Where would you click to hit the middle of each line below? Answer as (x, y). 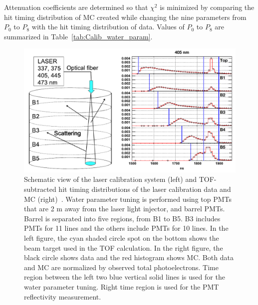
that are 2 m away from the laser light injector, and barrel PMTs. (125, 209)
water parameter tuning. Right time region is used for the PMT (122, 286)
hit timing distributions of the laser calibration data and (145, 189)
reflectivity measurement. (63, 296)
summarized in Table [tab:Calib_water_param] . (78, 36)
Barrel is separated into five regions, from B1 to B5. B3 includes (122, 218)
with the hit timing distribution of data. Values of (108, 27)
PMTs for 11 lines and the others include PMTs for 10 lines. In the (126, 228)
